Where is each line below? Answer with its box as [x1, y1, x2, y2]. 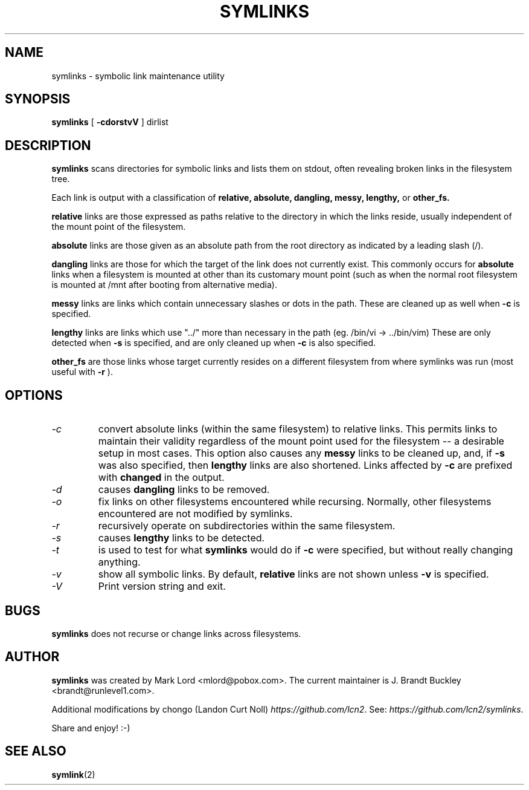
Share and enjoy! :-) [51, 722, 130, 733]
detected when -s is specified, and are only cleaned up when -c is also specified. [51, 338, 376, 348]
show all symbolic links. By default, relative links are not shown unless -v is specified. [98, 568, 489, 581]
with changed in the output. [98, 471, 225, 484]
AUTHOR [5, 649, 60, 665]
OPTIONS [5, 387, 63, 403]
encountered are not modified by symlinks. [98, 508, 293, 520]
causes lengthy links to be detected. [98, 532, 265, 544]
